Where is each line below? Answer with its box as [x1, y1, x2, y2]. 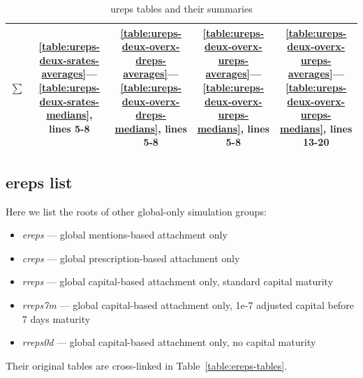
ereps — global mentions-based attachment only [22, 227, 228, 242]
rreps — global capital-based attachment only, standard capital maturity [22, 274, 334, 289]
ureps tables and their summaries [110, 1, 253, 15]
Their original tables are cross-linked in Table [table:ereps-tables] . [6, 358, 288, 372]
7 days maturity [22, 311, 91, 326]
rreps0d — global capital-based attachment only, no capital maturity [22, 335, 316, 349]
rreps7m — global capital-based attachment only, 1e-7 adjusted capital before [22, 298, 354, 312]
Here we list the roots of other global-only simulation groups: [6, 204, 267, 218]
